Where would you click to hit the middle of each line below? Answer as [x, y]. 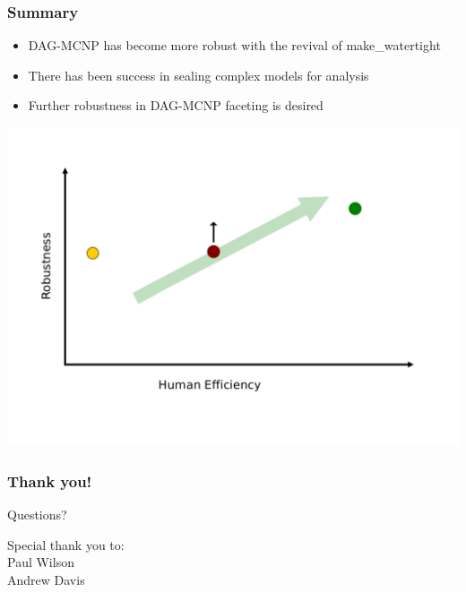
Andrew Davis [46, 579]
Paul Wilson [41, 562]
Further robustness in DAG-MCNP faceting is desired [176, 105]
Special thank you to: [66, 544]
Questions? [37, 515]
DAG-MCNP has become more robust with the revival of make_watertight [234, 45]
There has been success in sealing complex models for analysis [198, 75]
